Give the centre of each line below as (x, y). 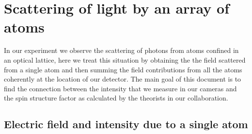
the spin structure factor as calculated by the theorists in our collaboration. (116, 98)
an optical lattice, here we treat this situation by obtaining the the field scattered (125, 59)
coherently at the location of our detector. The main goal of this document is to (123, 79)
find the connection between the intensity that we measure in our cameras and (120, 88)
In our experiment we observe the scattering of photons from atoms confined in (121, 50)
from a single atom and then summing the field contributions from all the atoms (123, 69)
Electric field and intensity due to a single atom (126, 124)
